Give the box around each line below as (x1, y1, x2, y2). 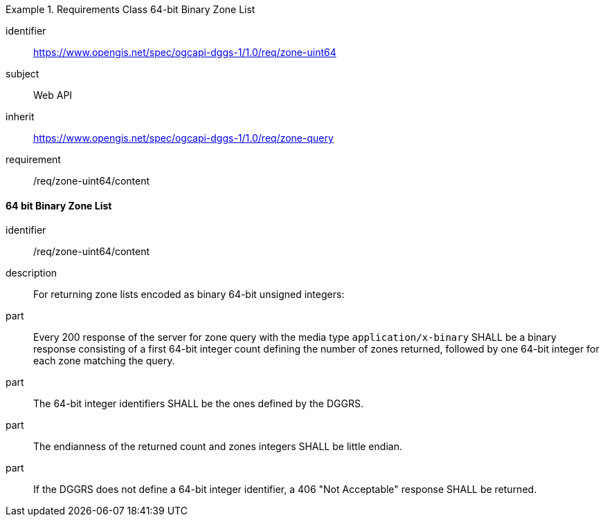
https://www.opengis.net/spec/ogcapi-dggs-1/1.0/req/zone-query (33, 132, 334, 144)
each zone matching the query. (33, 355, 175, 367)
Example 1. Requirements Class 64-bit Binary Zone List (6, 3, 255, 15)
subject (6, 68, 39, 80)
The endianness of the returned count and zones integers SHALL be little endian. (33, 440, 402, 453)
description (6, 267, 57, 279)
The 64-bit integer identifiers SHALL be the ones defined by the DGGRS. (33, 398, 363, 410)
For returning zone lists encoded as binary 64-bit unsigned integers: (33, 288, 345, 301)
